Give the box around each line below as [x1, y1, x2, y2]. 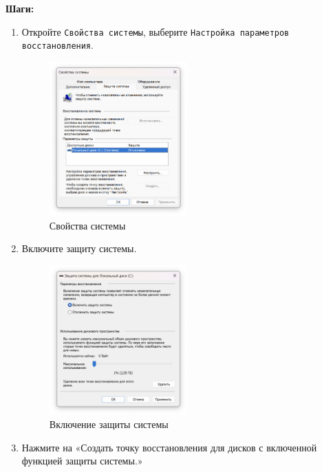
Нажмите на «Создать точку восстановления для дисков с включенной [21, 440, 317, 454]
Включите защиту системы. [21, 241, 137, 256]
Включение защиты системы [49, 417, 169, 431]
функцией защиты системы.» [21, 453, 143, 468]
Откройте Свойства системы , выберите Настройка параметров [21, 24, 290, 38]
